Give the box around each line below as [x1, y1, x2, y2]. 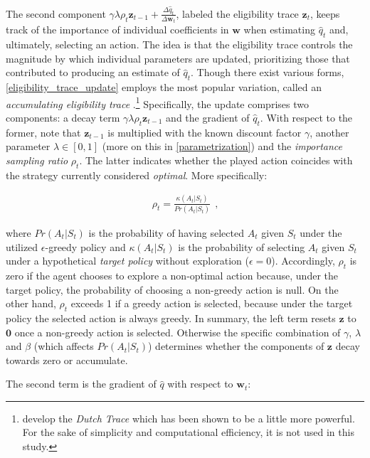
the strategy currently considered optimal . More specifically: [6, 167, 268, 182]
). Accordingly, [271, 253, 335, 268]
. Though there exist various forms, [191, 65, 344, 80]
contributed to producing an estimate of [6, 65, 180, 80]
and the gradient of [166, 110, 250, 124]
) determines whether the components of [148, 339, 324, 353]
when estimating [243, 22, 315, 37]
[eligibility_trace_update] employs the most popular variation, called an [6, 80, 322, 95]
